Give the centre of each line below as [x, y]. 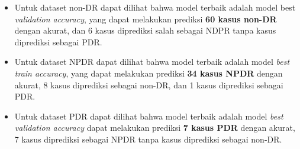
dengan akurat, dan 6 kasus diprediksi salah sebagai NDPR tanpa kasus [145, 30]
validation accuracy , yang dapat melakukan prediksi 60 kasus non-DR [146, 19]
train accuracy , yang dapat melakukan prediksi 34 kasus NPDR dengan [149, 73]
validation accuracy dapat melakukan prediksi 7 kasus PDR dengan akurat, [155, 128]
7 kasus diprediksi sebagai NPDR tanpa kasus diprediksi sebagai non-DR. [148, 139]
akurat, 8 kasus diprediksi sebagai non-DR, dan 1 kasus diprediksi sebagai [149, 85]
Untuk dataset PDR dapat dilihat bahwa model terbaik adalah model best [149, 116]
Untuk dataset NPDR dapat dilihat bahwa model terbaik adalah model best [152, 62]
